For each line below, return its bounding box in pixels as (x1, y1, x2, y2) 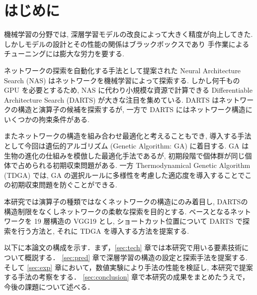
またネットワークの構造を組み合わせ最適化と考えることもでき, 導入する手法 (4, 131, 252, 141)
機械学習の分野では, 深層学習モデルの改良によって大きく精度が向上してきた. (4, 29, 253, 39)
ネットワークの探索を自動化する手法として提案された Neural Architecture (4, 65, 241, 75)
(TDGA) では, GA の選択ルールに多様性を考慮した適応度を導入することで (4, 169, 245, 180)
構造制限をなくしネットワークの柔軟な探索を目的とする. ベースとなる (4, 206, 231, 216)
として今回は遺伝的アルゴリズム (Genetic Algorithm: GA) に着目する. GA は (4, 141, 249, 151)
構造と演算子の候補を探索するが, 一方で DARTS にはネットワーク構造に (17, 104, 253, 115)
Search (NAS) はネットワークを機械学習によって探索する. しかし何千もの (4, 75, 240, 85)
